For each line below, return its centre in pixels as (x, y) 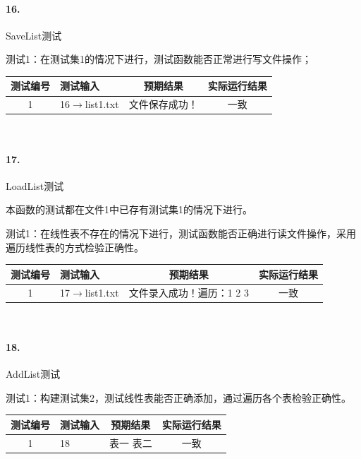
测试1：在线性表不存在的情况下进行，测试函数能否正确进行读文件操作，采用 (181, 233)
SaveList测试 (34, 35)
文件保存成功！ (163, 104)
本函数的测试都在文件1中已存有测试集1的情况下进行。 (129, 209)
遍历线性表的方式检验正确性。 (75, 247)
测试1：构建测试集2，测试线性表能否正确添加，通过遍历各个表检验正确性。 (178, 397)
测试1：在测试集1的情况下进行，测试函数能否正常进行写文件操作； (159, 59)
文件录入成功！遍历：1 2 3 (189, 292)
